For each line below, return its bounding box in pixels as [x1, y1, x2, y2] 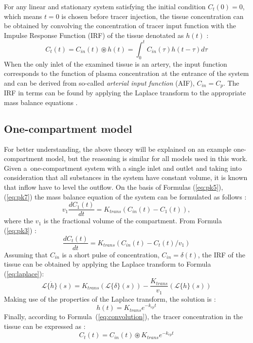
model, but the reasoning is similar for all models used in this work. [45, 153, 248, 163]
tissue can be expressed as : [4, 321, 86, 331]
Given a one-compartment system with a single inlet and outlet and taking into [4, 162, 242, 173]
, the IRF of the [198, 249, 245, 259]
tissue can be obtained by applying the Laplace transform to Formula [4, 259, 211, 269]
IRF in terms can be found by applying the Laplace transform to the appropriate [4, 88, 246, 98]
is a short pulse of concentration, [62, 249, 160, 259]
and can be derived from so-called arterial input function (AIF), [4, 77, 195, 88]
